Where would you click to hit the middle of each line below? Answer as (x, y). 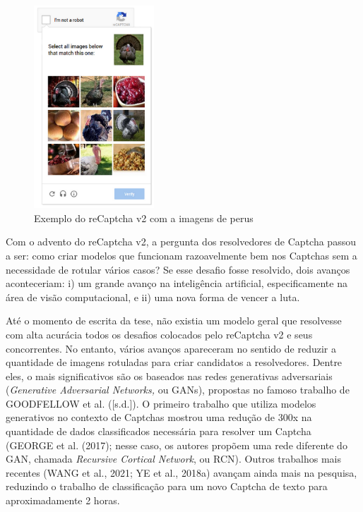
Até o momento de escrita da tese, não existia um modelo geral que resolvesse (174, 321)
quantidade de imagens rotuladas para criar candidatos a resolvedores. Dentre (174, 362)
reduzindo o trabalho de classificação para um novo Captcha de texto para (167, 486)
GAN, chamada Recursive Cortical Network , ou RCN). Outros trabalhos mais (174, 459)
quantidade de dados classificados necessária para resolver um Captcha (159, 431)
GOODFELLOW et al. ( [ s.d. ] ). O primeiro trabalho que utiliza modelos (161, 403)
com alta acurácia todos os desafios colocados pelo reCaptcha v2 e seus (159, 334)
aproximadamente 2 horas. (63, 500)
